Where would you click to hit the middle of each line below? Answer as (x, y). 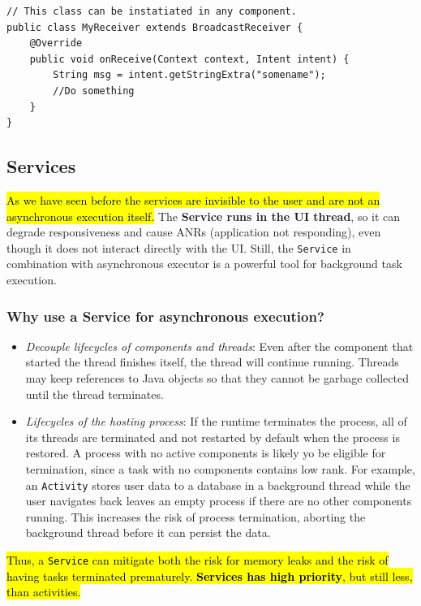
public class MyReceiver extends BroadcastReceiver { (155, 27)
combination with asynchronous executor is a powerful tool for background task (204, 264)
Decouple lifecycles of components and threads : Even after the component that (219, 346)
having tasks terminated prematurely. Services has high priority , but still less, (210, 576)
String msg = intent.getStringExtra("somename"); (189, 75)
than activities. (44, 592)
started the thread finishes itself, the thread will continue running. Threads (212, 362)
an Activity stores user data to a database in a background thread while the (218, 485)
